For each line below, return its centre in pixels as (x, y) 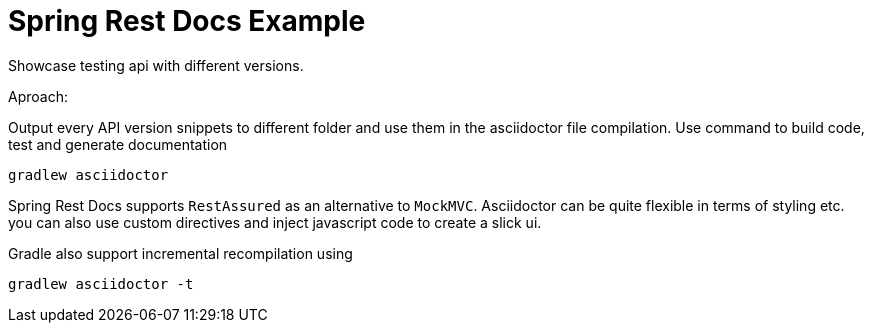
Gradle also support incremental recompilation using (180, 253)
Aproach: (38, 96)
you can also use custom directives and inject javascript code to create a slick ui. (275, 222)
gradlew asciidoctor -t (101, 283)
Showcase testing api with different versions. (156, 65)
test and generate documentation (118, 144)
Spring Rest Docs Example (187, 21)
